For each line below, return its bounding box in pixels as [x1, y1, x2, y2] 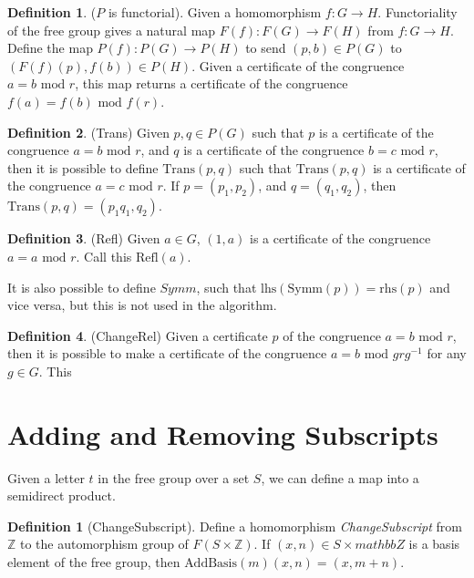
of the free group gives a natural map [7, 20, 216, 39]
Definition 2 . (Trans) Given [7, 122, 170, 141]
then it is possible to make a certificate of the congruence [7, 344, 327, 363]
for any [427, 344, 467, 363]
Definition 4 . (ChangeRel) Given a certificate [7, 325, 268, 345]
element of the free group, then [7, 552, 180, 571]
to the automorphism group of [20, 534, 189, 553]
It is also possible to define [7, 277, 156, 296]
